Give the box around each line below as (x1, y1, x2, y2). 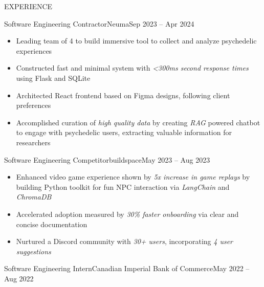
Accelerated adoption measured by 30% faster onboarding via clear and (16, 208, 239, 219)
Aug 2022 (4, 273, 34, 283)
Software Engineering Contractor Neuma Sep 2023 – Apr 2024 (4, 18, 194, 29)
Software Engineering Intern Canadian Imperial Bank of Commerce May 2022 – (4, 263, 250, 274)
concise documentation (16, 218, 87, 229)
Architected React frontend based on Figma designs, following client (16, 90, 230, 100)
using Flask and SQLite (16, 72, 91, 83)
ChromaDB (16, 191, 52, 202)
